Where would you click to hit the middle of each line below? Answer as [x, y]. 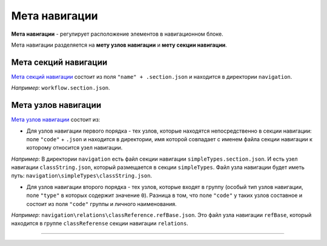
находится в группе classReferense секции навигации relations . [100, 224]
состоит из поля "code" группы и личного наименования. [101, 204]
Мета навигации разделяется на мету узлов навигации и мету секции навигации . [119, 45]
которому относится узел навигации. [74, 148]
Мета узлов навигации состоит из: [56, 120]
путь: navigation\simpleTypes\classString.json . [82, 176]
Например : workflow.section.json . [61, 88]
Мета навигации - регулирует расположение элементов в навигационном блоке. [117, 34]
